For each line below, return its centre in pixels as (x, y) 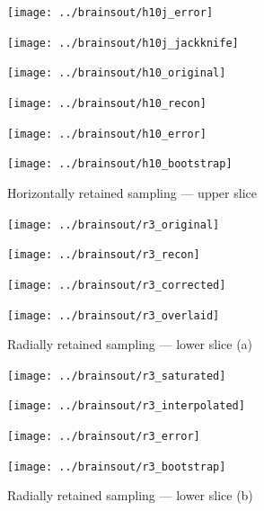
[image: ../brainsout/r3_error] (104, 437)
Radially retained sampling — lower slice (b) (130, 495)
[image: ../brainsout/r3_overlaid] (114, 315)
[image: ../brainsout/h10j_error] (110, 13)
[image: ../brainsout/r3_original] (114, 224)
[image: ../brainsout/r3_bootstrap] (117, 466)
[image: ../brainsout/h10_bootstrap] (120, 164)
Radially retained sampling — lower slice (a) (130, 344)
